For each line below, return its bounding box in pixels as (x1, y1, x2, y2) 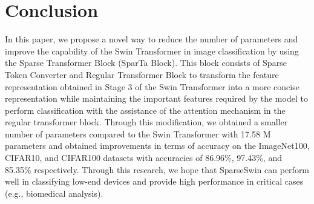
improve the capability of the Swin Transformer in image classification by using (5, 44, 299, 57)
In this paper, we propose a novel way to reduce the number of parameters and (5, 33, 298, 45)
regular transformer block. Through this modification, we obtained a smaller (5, 116, 288, 128)
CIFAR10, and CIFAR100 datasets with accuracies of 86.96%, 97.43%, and (5, 151, 282, 164)
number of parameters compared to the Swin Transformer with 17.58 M (5, 127, 271, 140)
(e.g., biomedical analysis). (5, 186, 103, 199)
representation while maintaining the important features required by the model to (5, 92, 308, 105)
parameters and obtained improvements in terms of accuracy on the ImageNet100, (5, 139, 310, 152)
